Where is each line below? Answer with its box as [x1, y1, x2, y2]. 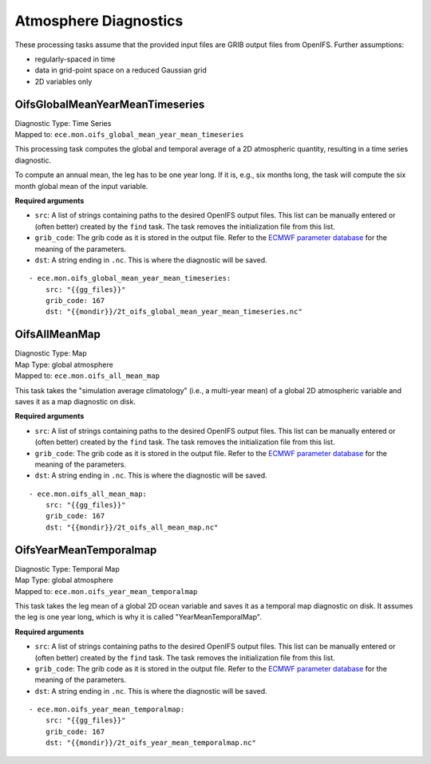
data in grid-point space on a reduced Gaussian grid [34, 65, 207, 75]
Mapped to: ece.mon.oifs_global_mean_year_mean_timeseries [14, 130, 244, 140]
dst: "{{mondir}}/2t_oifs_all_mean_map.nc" [45, 522, 219, 532]
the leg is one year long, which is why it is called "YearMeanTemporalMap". [14, 612, 263, 622]
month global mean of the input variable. [14, 181, 148, 191]
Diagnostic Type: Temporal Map [14, 564, 120, 573]
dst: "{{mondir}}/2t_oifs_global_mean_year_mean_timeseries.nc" [45, 307, 302, 317]
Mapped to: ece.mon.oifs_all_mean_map [14, 371, 160, 380]
